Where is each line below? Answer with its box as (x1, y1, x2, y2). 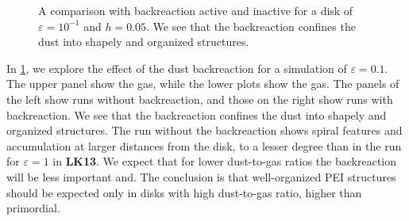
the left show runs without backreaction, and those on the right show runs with (6, 90, 393, 107)
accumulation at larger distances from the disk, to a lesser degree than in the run (6, 137, 402, 154)
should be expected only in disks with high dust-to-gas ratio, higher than (6, 184, 362, 200)
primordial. (6, 200, 60, 216)
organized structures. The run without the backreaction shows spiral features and (6, 122, 403, 139)
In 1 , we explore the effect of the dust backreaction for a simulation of (6, 59, 347, 76)
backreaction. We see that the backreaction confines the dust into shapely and (6, 106, 387, 123)
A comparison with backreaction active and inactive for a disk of (38, 2, 353, 18)
